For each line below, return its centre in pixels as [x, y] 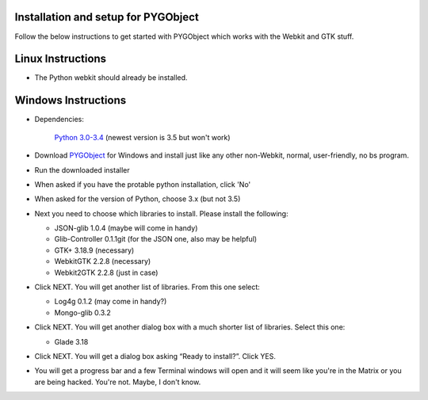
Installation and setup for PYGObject [107, 17]
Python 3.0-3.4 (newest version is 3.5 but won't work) [142, 137]
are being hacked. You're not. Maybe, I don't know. [118, 382]
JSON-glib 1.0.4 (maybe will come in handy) [126, 228]
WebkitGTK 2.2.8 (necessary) [103, 261]
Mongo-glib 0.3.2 [82, 312]
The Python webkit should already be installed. [111, 78]
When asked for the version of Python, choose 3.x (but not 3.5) [138, 199]
